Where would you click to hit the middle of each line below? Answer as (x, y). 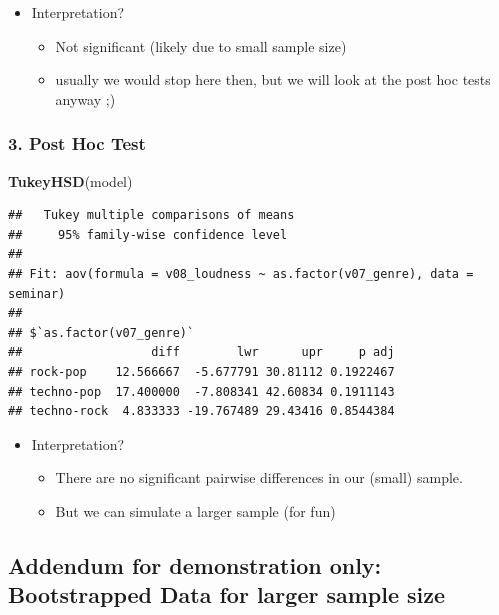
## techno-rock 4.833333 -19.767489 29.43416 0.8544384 (201, 411)
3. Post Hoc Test (77, 143)
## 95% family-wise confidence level (148, 234)
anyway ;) (85, 98)
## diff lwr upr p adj (201, 352)
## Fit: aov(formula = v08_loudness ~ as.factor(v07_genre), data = (241, 273)
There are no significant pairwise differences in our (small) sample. (259, 477)
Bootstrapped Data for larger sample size (227, 594)
